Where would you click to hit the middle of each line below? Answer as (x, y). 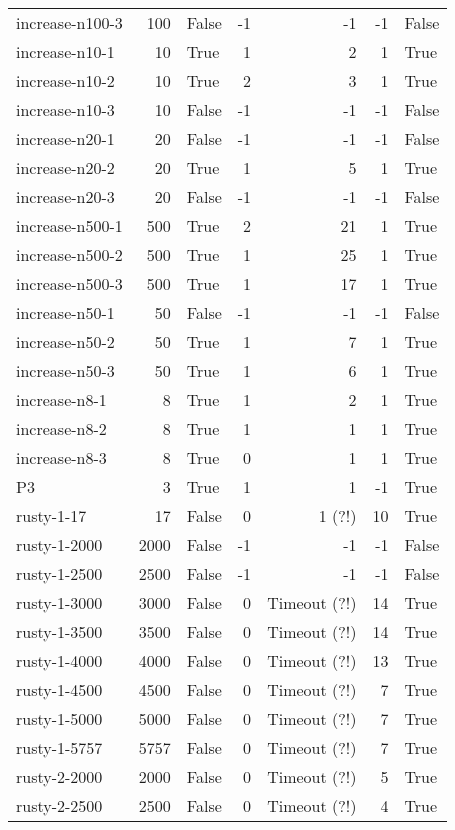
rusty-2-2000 (59, 776)
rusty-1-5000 (59, 718)
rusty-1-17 (51, 515)
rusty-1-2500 (59, 573)
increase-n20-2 (65, 167)
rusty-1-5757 (59, 747)
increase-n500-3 (69, 283)
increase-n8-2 (61, 428)
